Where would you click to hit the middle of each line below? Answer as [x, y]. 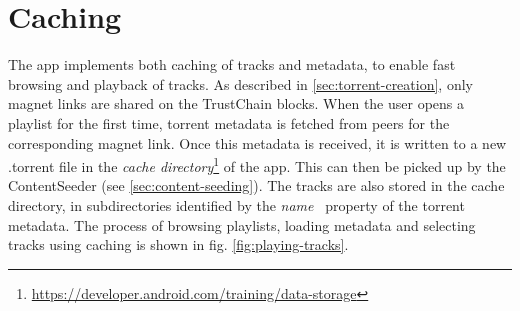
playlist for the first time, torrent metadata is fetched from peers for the [229, 122]
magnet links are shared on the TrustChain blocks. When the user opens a [236, 103]
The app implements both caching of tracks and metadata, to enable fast [232, 64]
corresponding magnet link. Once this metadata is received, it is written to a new [257, 142]
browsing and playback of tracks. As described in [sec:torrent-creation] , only [240, 83]
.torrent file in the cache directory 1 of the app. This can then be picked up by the [257, 164]
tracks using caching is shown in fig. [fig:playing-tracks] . [178, 244]
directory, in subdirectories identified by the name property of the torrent [236, 204]
